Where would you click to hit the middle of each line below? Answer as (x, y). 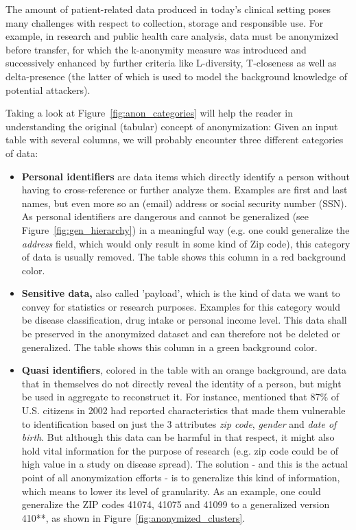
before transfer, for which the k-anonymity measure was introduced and (156, 49)
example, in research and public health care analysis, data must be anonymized (172, 36)
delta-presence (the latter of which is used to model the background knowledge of (177, 76)
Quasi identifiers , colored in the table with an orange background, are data (184, 370)
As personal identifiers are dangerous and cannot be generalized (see (165, 216)
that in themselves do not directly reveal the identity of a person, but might (181, 383)
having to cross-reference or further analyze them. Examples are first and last (185, 190)
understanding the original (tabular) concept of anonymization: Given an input (172, 126)
